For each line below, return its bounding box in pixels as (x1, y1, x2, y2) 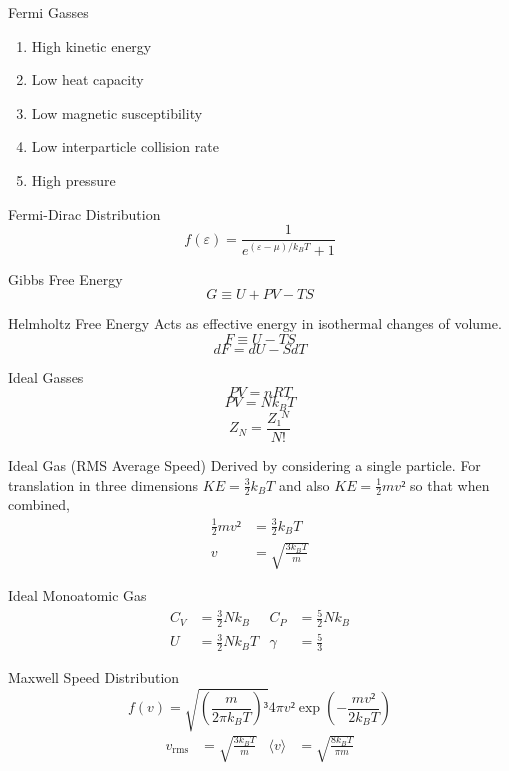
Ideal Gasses (8, 366, 84, 387)
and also (278, 474, 330, 495)
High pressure (31, 169, 116, 190)
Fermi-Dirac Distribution (8, 203, 161, 224)
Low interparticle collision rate (31, 136, 219, 157)
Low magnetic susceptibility (31, 102, 203, 123)
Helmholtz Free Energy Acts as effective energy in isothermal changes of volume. (8, 313, 502, 334)
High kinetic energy (31, 35, 152, 56)
